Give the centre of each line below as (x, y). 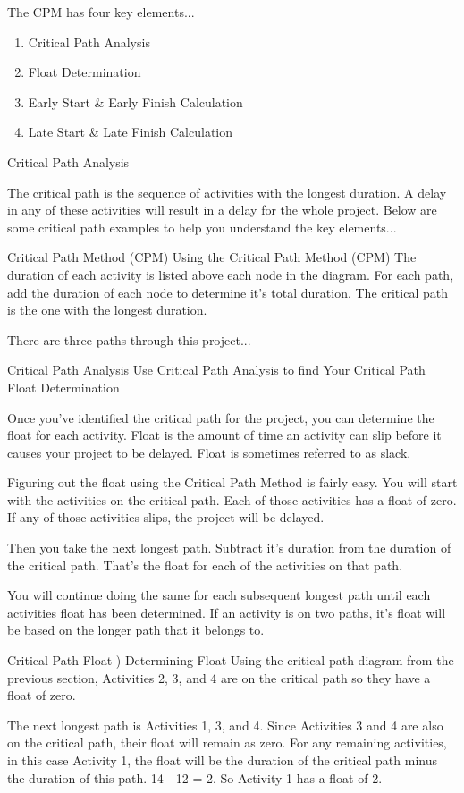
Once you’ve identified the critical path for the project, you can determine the (221, 417)
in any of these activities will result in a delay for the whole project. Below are (222, 210)
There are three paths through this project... (129, 339)
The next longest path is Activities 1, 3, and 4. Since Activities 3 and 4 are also (225, 725)
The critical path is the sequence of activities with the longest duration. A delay (227, 192)
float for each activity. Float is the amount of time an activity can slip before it (224, 435)
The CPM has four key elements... (101, 12)
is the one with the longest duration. (107, 310)
